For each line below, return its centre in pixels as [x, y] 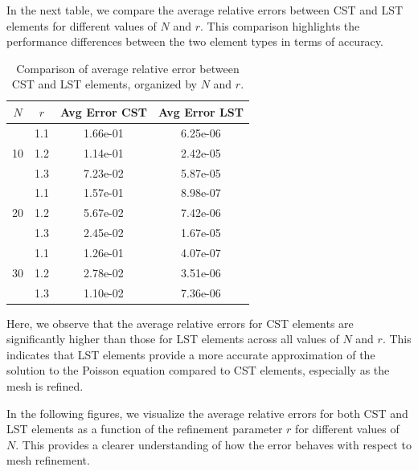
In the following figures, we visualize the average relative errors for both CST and [207, 413]
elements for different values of [82, 25]
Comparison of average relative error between [128, 68]
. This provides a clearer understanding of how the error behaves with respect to [213, 444]
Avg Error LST [201, 111]
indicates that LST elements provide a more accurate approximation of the [191, 354]
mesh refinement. [48, 460]
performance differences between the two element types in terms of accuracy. [195, 41]
